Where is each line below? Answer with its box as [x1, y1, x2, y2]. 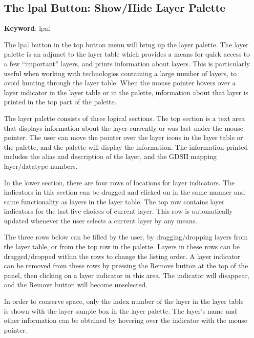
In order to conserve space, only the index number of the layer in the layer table [4, 296, 244, 306]
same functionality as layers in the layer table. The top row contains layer [4, 196, 225, 206]
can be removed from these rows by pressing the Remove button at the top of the [4, 260, 248, 271]
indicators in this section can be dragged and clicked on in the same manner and [4, 187, 245, 197]
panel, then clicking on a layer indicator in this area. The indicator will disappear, [4, 270, 250, 280]
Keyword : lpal [4, 23, 50, 33]
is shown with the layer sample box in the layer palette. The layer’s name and [4, 305, 237, 316]
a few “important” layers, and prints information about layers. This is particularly [4, 58, 250, 68]
